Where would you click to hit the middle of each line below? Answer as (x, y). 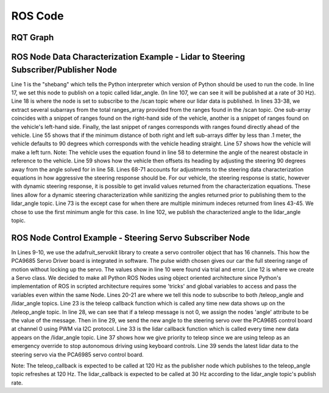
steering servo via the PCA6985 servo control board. (78, 354)
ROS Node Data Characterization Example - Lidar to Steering (128, 57)
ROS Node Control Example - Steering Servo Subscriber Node (131, 238)
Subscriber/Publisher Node (64, 70)
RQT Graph (33, 37)
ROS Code (37, 16)
